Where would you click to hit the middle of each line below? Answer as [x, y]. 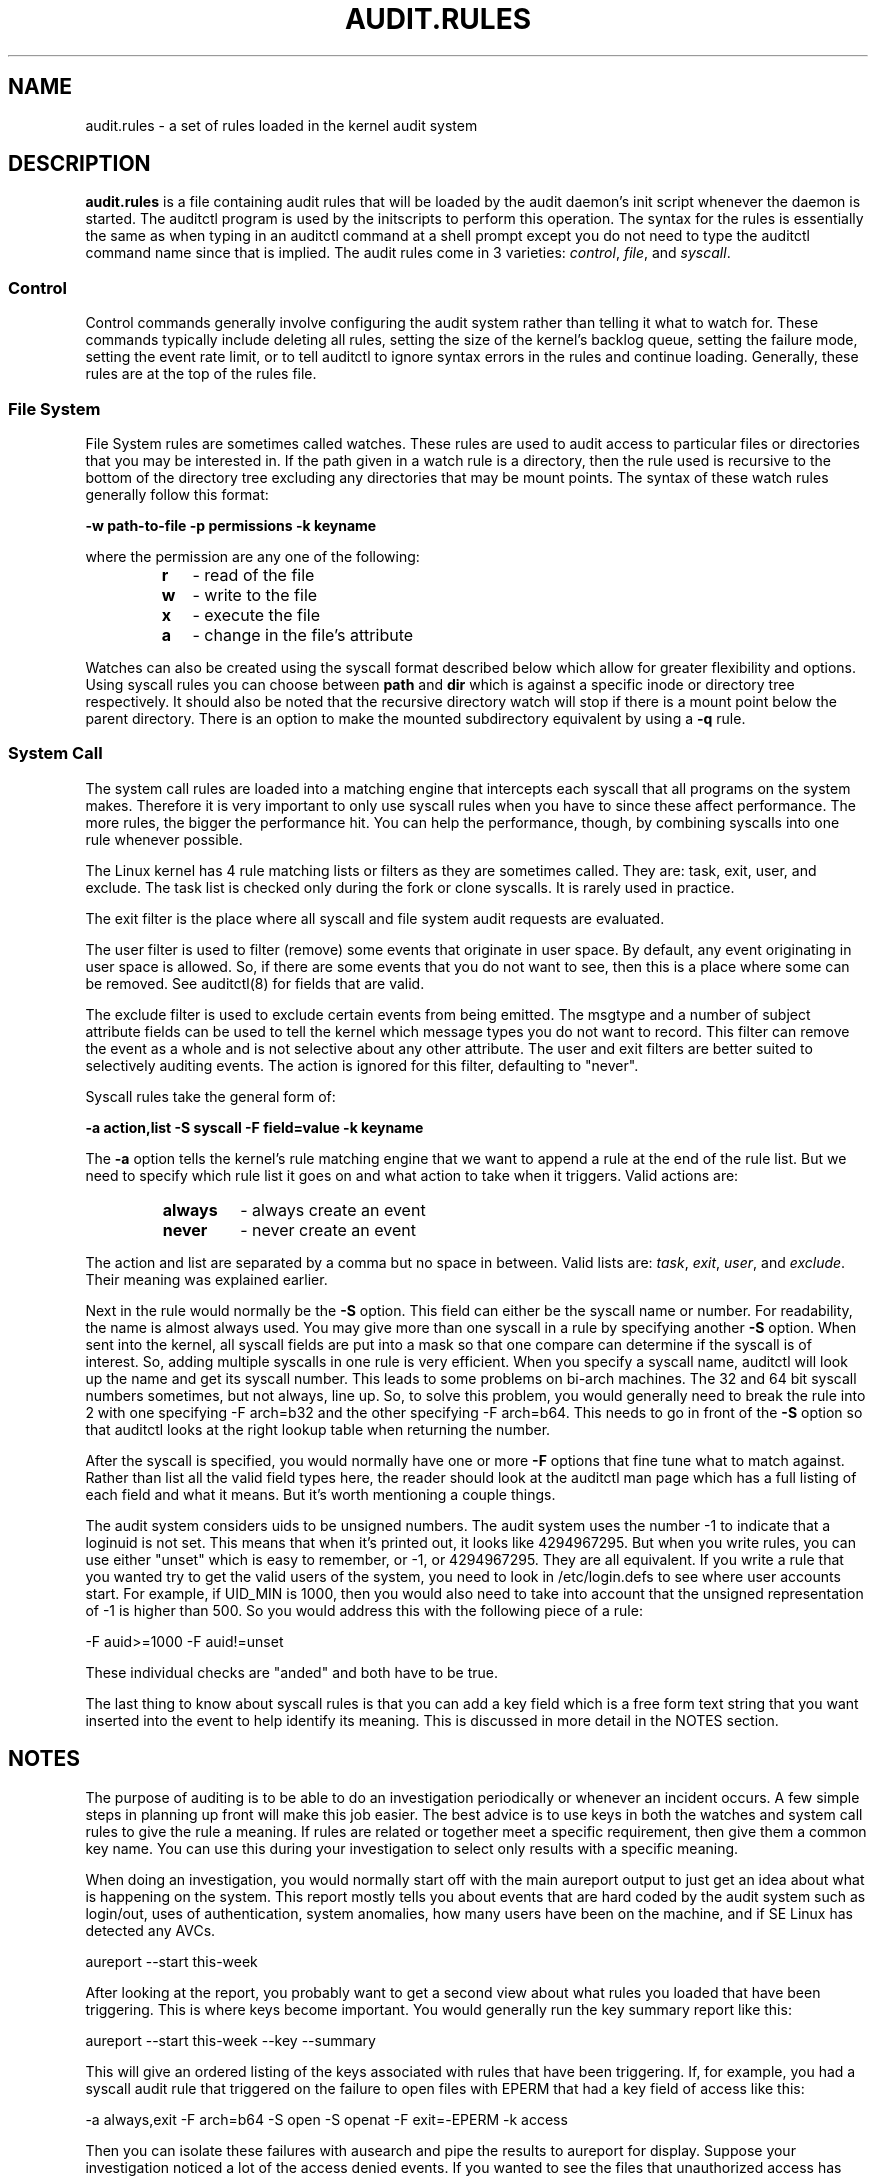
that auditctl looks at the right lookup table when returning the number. [318, 1429]
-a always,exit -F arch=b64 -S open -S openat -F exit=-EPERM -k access [326, 2119]
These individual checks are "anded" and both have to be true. [291, 1672]
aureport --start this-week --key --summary [230, 2040]
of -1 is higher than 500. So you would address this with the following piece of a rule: [364, 1610]
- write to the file [255, 594]
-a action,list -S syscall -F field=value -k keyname [254, 1127]
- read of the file [253, 574]
